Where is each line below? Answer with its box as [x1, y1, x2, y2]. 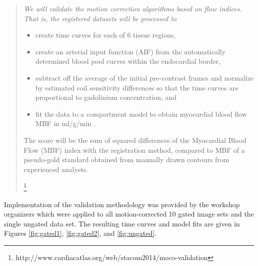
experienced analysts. [23, 164, 88, 174]
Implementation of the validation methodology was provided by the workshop [4, 199, 240, 209]
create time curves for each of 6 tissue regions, [35, 30, 176, 40]
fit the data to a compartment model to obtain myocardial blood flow [35, 108, 247, 119]
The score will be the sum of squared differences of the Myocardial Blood [23, 134, 247, 145]
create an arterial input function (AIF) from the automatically [35, 46, 226, 56]
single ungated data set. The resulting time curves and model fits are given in [4, 218, 240, 228]
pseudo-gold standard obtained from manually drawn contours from [23, 154, 230, 165]
